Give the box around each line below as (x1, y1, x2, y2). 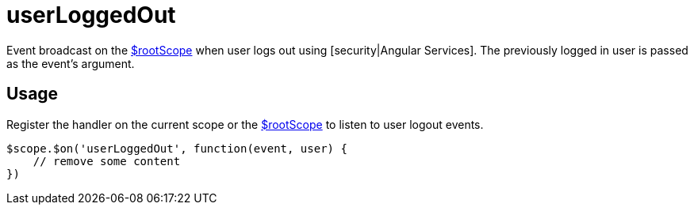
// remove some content (33, 154, 181, 168)
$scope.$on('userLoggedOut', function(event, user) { (6, 141, 347, 155)
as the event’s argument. (6, 56, 135, 70)
